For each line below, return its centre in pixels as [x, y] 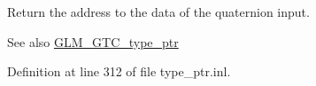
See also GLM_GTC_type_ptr [93, 41]
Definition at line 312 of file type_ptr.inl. [119, 71]
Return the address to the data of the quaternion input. [158, 12]
